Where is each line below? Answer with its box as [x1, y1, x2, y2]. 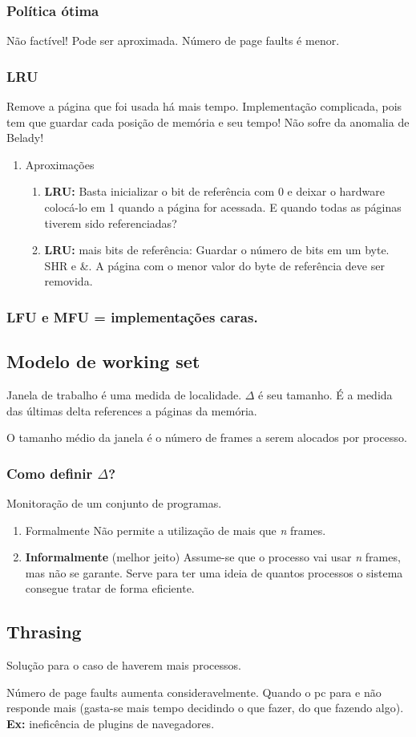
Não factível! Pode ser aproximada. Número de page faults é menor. [6, 32, 340, 49]
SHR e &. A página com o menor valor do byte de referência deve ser [44, 257, 385, 273]
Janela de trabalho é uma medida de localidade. [6, 387, 242, 403]
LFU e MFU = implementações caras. [6, 306, 258, 326]
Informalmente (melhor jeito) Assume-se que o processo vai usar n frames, [25, 549, 401, 565]
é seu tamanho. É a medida [258, 387, 393, 403]
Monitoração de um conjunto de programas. [6, 495, 222, 512]
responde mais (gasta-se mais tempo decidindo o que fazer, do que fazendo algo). [6, 699, 404, 716]
